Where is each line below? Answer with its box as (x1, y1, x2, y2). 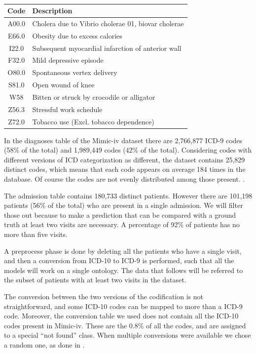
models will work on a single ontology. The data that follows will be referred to (4, 265, 243, 275)
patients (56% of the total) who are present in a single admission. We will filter (4, 200, 243, 210)
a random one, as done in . (4, 339, 85, 350)
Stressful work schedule (32, 104, 103, 114)
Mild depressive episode (32, 55, 104, 65)
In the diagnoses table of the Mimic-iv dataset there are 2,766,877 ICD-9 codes (4, 135, 243, 145)
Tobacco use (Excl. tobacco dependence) (32, 116, 154, 126)
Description (32, 5, 73, 15)
